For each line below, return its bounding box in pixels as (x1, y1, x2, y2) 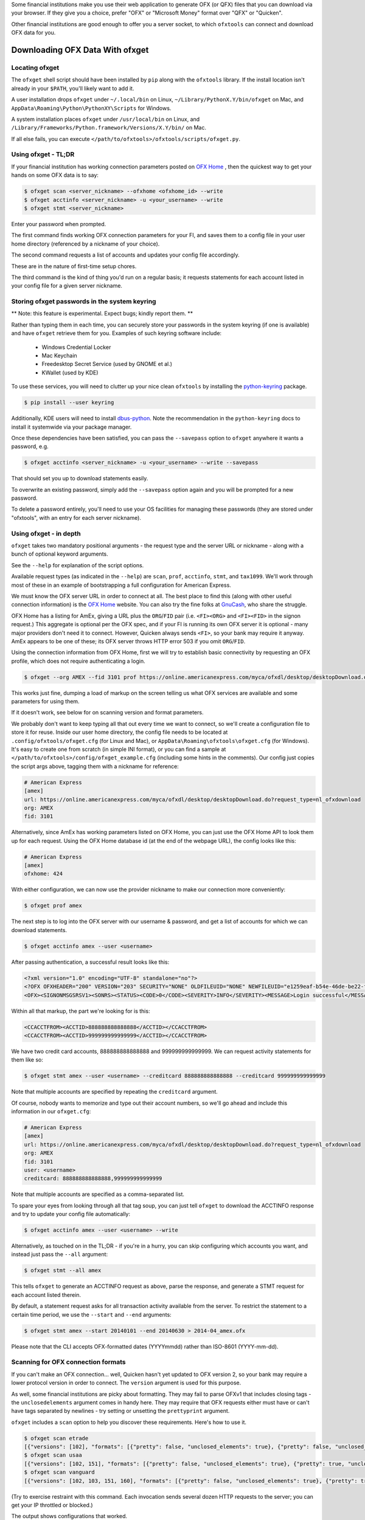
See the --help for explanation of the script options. (11, 561, 144, 568)
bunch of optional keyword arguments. (11, 550, 109, 558)
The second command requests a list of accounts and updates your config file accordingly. (11, 251, 240, 258)
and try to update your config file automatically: (11, 1211, 131, 1218)
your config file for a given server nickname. (11, 282, 123, 289)
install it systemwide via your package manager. (11, 423, 132, 430)
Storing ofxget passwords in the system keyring (11, 297, 156, 306)
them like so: (11, 1056, 44, 1063)
